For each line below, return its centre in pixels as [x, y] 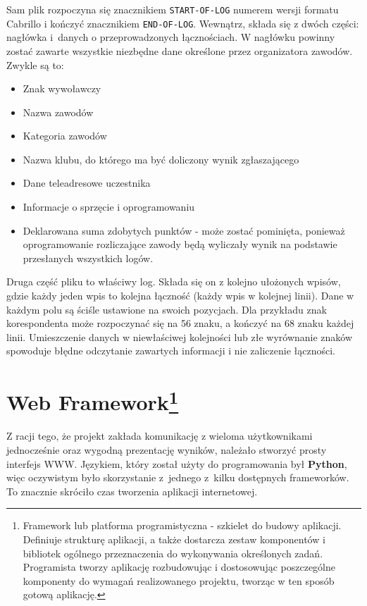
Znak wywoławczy [62, 88]
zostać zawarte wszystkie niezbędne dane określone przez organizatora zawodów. [180, 50]
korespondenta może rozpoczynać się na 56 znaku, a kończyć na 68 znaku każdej [180, 323]
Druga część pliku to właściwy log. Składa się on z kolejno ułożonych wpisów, [174, 282]
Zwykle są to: [35, 64]
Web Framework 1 [93, 401]
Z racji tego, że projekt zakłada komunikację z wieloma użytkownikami [160, 436]
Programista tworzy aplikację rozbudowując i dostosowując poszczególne [179, 567]
